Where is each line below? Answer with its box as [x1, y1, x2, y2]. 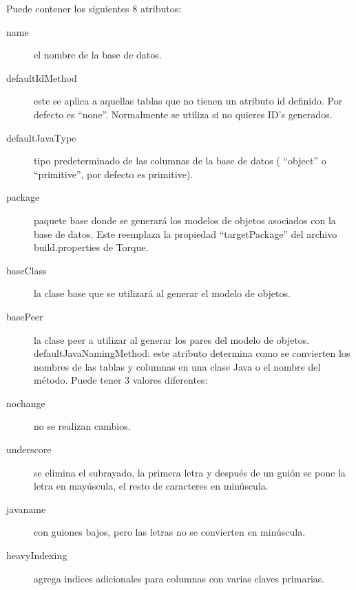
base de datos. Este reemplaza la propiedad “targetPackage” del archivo [34, 226, 337, 241]
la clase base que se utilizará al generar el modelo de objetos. [34, 286, 291, 301]
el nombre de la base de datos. [34, 47, 162, 62]
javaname [6, 501, 46, 516]
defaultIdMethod [6, 70, 77, 85]
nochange [6, 395, 45, 410]
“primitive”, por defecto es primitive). [34, 166, 193, 181]
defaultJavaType [6, 130, 76, 144]
